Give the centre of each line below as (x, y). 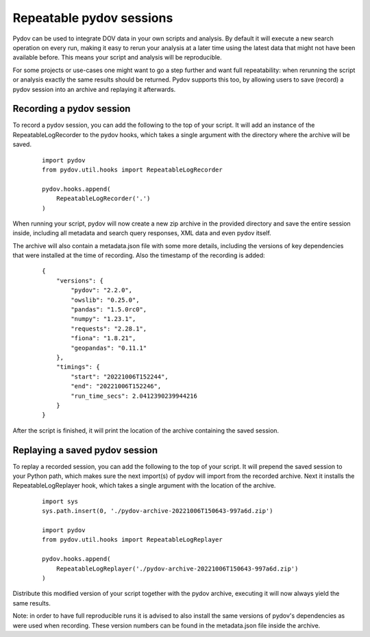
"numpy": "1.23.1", (103, 319)
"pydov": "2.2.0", (102, 290)
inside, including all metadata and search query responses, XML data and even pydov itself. (142, 233)
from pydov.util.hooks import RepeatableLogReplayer (132, 540)
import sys (60, 501)
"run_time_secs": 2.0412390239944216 (134, 396)
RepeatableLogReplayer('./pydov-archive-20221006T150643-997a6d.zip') (177, 568)
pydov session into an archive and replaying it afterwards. (94, 89)
